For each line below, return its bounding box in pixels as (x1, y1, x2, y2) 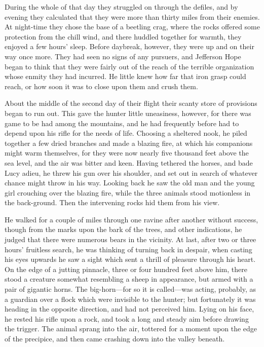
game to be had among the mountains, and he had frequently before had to (5, 118, 239, 128)
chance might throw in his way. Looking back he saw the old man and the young (5, 177, 255, 188)
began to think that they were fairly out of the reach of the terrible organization (5, 61, 254, 71)
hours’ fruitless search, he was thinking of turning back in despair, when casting (5, 244, 252, 254)
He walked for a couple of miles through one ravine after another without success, (5, 214, 258, 224)
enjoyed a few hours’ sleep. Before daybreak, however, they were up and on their (5, 41, 254, 52)
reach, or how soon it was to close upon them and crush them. (5, 81, 198, 91)
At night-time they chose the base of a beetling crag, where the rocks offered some (5, 21, 260, 32)
